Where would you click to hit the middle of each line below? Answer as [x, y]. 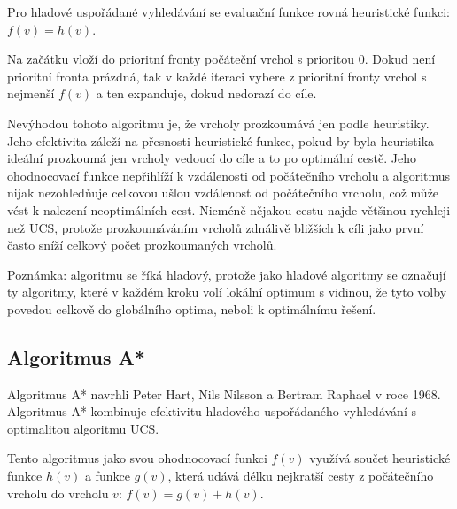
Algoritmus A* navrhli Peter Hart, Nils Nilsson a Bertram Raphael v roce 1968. [224, 393]
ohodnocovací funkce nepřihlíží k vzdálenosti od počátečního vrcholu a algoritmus [229, 175]
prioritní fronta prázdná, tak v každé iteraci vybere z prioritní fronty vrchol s [217, 76]
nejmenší [31, 93]
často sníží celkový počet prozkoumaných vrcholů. [142, 245]
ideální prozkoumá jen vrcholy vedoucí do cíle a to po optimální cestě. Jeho [212, 158]
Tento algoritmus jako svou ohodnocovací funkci [137, 458]
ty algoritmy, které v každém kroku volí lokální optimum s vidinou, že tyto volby [227, 292]
